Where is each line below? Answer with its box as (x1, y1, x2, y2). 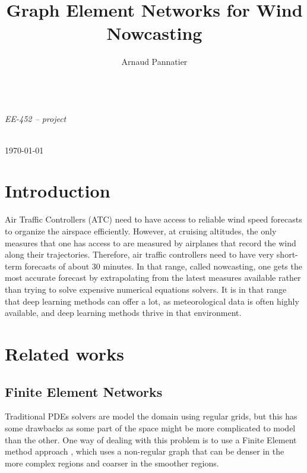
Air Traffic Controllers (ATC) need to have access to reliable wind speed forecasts (5, 213, 302, 225)
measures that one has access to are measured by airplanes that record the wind (5, 236, 296, 249)
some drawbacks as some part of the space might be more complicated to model (5, 421, 296, 434)
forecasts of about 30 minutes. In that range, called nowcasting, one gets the (24, 259, 302, 272)
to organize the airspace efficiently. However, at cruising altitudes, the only (5, 225, 277, 237)
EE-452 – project (5, 112, 67, 124)
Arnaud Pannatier (121, 55, 188, 68)
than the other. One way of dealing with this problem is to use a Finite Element (5, 433, 297, 446)
